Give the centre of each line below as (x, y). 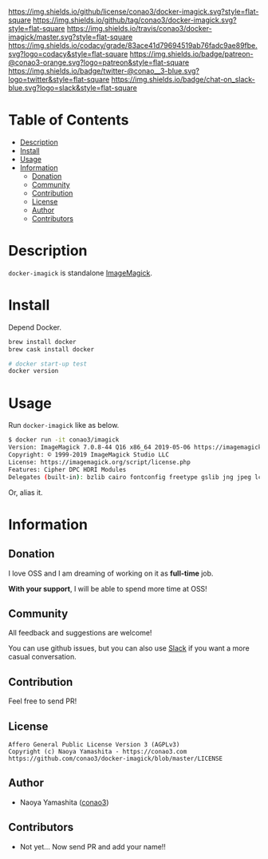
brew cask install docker (51, 349)
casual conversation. (43, 657)
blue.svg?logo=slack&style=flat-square (73, 88)
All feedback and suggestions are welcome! (80, 633)
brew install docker (43, 342)
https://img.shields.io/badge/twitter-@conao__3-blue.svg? (104, 71)
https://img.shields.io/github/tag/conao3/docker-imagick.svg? (135, 20)
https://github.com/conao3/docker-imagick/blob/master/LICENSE (116, 758)
